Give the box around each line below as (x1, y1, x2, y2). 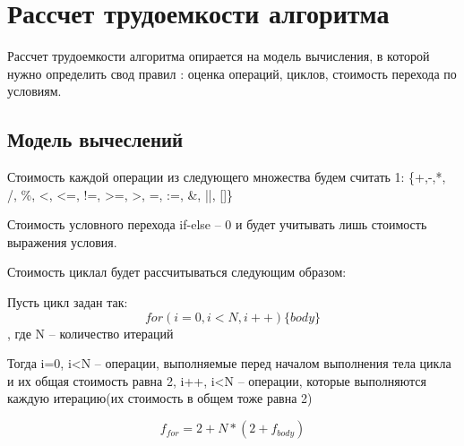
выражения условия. (7, 232, 117, 251)
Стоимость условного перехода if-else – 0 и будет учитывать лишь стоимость (7, 215, 427, 234)
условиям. (7, 81, 62, 100)
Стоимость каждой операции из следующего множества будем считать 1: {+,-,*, (7, 167, 446, 186)
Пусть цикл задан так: (7, 293, 128, 312)
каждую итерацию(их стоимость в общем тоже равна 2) (7, 389, 313, 407)
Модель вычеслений (7, 125, 184, 153)
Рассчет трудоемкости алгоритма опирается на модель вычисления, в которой (7, 47, 430, 65)
